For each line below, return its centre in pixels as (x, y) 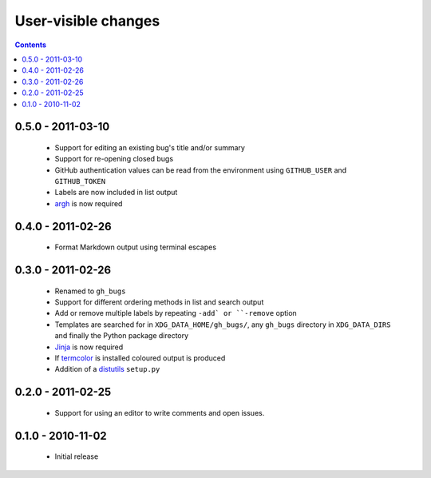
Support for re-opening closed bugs (114, 159)
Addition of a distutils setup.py (107, 369)
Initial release (77, 456)
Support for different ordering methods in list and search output (159, 302)
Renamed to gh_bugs (90, 291)
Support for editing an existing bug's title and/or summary (150, 147)
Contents (31, 45)
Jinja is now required (89, 347)
